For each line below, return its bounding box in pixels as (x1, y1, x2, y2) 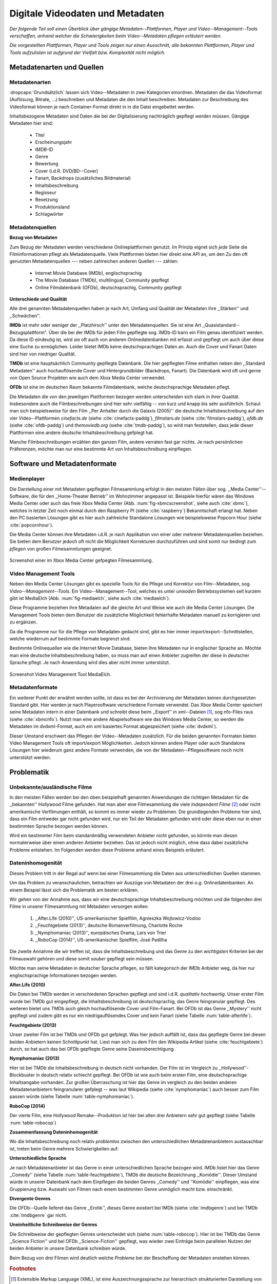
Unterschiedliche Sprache (9, 1155, 67, 1161)
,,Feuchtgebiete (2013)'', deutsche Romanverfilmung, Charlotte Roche (35, 922, 183, 929)
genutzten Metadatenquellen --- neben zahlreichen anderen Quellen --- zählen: (9, 258, 179, 265)
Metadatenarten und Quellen (9, 63, 104, 71)
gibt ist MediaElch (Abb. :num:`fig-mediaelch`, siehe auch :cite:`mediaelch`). (9, 595, 170, 601)
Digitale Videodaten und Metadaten (9, 8, 164, 19)
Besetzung (35, 197, 58, 203)
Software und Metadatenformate (9, 460, 117, 468)
